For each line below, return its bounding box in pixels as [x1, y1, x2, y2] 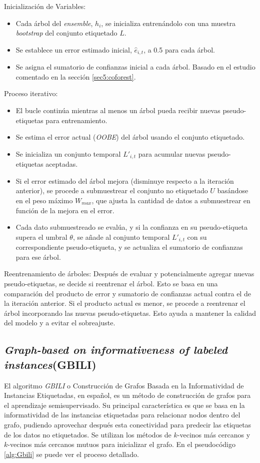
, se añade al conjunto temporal [72, 231, 170, 242]
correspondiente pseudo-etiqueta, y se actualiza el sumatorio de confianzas [15, 242, 243, 252]
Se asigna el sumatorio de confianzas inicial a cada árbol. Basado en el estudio [15, 62, 255, 72]
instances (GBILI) [4, 356, 96, 372]
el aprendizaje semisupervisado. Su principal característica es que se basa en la [4, 399, 245, 410]
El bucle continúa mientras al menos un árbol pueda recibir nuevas [15, 105, 220, 116]
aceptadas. [45, 159, 78, 169]
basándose [217, 185, 248, 196]
